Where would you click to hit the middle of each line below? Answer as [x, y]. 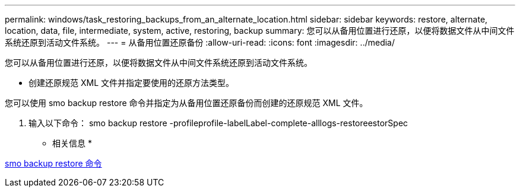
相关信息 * [72, 143]
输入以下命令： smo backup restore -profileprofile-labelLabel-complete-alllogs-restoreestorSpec [218, 123]
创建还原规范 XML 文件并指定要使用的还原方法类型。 [131, 83]
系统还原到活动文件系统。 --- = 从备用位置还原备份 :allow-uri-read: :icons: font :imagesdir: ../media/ [200, 42]
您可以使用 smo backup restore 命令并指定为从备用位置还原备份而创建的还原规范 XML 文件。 [186, 103]
